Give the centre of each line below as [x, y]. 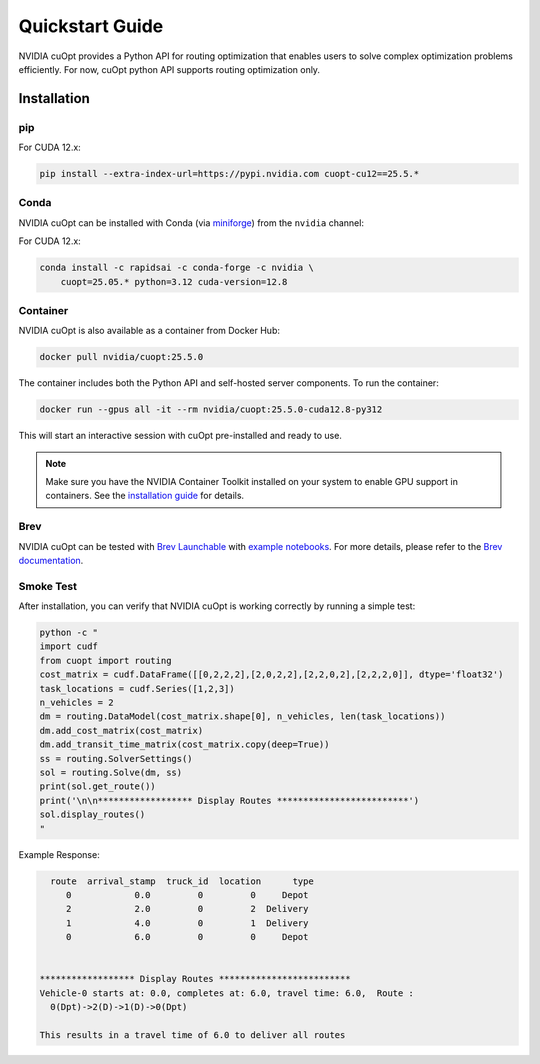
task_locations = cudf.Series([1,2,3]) [137, 688]
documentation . [51, 560]
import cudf [69, 646]
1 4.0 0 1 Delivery [187, 923]
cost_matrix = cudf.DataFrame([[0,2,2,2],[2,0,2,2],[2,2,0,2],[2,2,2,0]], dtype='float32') [271, 674]
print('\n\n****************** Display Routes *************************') [229, 800]
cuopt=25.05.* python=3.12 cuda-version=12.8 [174, 281]
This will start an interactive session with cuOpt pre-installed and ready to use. [180, 436]
